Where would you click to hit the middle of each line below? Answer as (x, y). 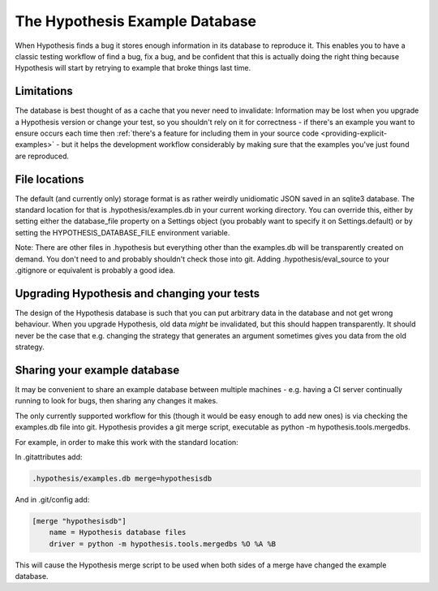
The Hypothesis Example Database (136, 21)
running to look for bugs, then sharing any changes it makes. (116, 401)
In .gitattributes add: (49, 457)
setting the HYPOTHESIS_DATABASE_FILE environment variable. (122, 232)
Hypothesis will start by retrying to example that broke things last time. (133, 68)
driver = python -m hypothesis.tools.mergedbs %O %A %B (163, 544)
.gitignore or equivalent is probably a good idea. (95, 270)
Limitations (44, 91)
